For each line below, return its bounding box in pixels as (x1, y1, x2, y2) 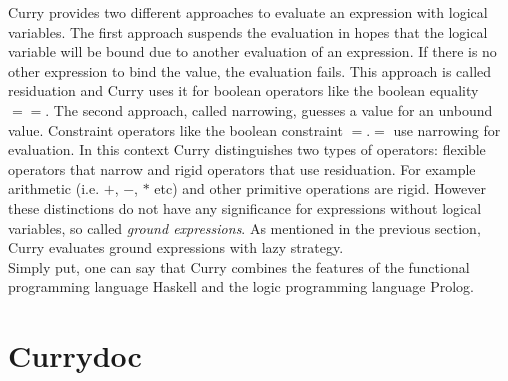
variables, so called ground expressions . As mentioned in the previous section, (8, 217, 481, 238)
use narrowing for (393, 119, 501, 140)
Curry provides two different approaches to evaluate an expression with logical (8, 2, 488, 22)
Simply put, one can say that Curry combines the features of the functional (8, 256, 470, 277)
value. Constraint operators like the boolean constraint (8, 119, 343, 140)
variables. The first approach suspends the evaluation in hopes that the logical (8, 21, 488, 42)
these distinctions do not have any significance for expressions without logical (8, 197, 482, 218)
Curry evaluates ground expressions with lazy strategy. (8, 237, 344, 258)
